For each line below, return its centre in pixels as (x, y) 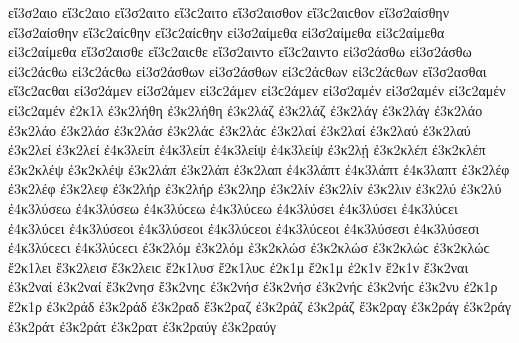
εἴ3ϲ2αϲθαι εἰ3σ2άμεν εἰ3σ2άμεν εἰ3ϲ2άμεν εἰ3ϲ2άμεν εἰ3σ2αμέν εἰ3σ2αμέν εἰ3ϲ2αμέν (257, 90)
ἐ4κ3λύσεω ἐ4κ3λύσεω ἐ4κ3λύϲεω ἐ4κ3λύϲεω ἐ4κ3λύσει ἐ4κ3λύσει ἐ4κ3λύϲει (233, 207)
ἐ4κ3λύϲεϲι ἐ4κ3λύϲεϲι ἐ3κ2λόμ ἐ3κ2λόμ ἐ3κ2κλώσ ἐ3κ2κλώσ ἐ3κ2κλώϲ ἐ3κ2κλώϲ (249, 247)
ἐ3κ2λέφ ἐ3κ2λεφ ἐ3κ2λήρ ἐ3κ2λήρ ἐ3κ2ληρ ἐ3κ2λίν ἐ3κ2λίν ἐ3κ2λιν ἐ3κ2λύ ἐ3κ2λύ (255, 188)
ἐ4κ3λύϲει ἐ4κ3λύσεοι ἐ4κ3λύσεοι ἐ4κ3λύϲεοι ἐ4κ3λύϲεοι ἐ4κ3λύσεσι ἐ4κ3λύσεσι (244, 227)
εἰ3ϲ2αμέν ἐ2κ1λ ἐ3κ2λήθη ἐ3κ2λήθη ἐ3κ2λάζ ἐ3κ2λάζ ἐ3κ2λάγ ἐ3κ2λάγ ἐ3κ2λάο (245, 109)
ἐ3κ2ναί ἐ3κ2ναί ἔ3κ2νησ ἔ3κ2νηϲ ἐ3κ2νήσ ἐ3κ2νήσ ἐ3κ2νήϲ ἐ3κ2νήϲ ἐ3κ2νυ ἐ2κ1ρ (253, 286)
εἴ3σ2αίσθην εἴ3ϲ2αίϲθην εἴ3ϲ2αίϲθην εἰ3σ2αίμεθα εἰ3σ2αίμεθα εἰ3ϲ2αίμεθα (226, 31)
